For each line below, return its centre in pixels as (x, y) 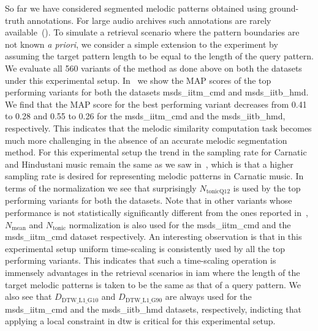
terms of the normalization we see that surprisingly (101, 188)
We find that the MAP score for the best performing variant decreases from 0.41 (156, 104)
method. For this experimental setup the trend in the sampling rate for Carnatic (156, 152)
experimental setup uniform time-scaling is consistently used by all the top (145, 248)
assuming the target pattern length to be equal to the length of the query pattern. (159, 56)
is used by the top (267, 188)
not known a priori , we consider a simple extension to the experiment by (142, 44)
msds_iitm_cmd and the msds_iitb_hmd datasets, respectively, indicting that (153, 309)
